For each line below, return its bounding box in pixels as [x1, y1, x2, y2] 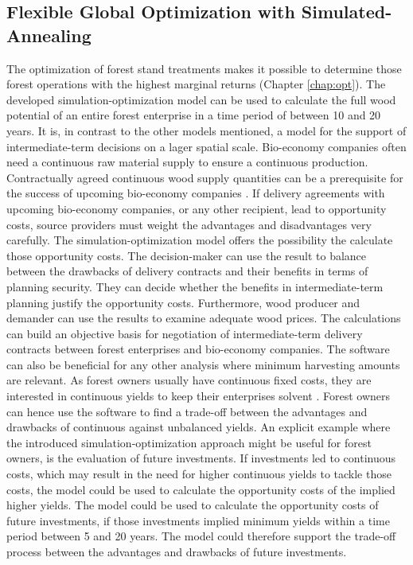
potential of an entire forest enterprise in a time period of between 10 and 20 [6, 107, 381, 123]
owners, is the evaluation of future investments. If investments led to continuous [6, 450, 396, 466]
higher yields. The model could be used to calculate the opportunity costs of [6, 497, 379, 513]
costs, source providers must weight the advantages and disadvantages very [6, 216, 372, 232]
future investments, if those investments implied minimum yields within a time [6, 512, 390, 528]
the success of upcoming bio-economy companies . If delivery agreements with [6, 185, 385, 201]
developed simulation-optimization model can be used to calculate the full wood [6, 91, 396, 107]
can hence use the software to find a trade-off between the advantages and [6, 403, 368, 419]
